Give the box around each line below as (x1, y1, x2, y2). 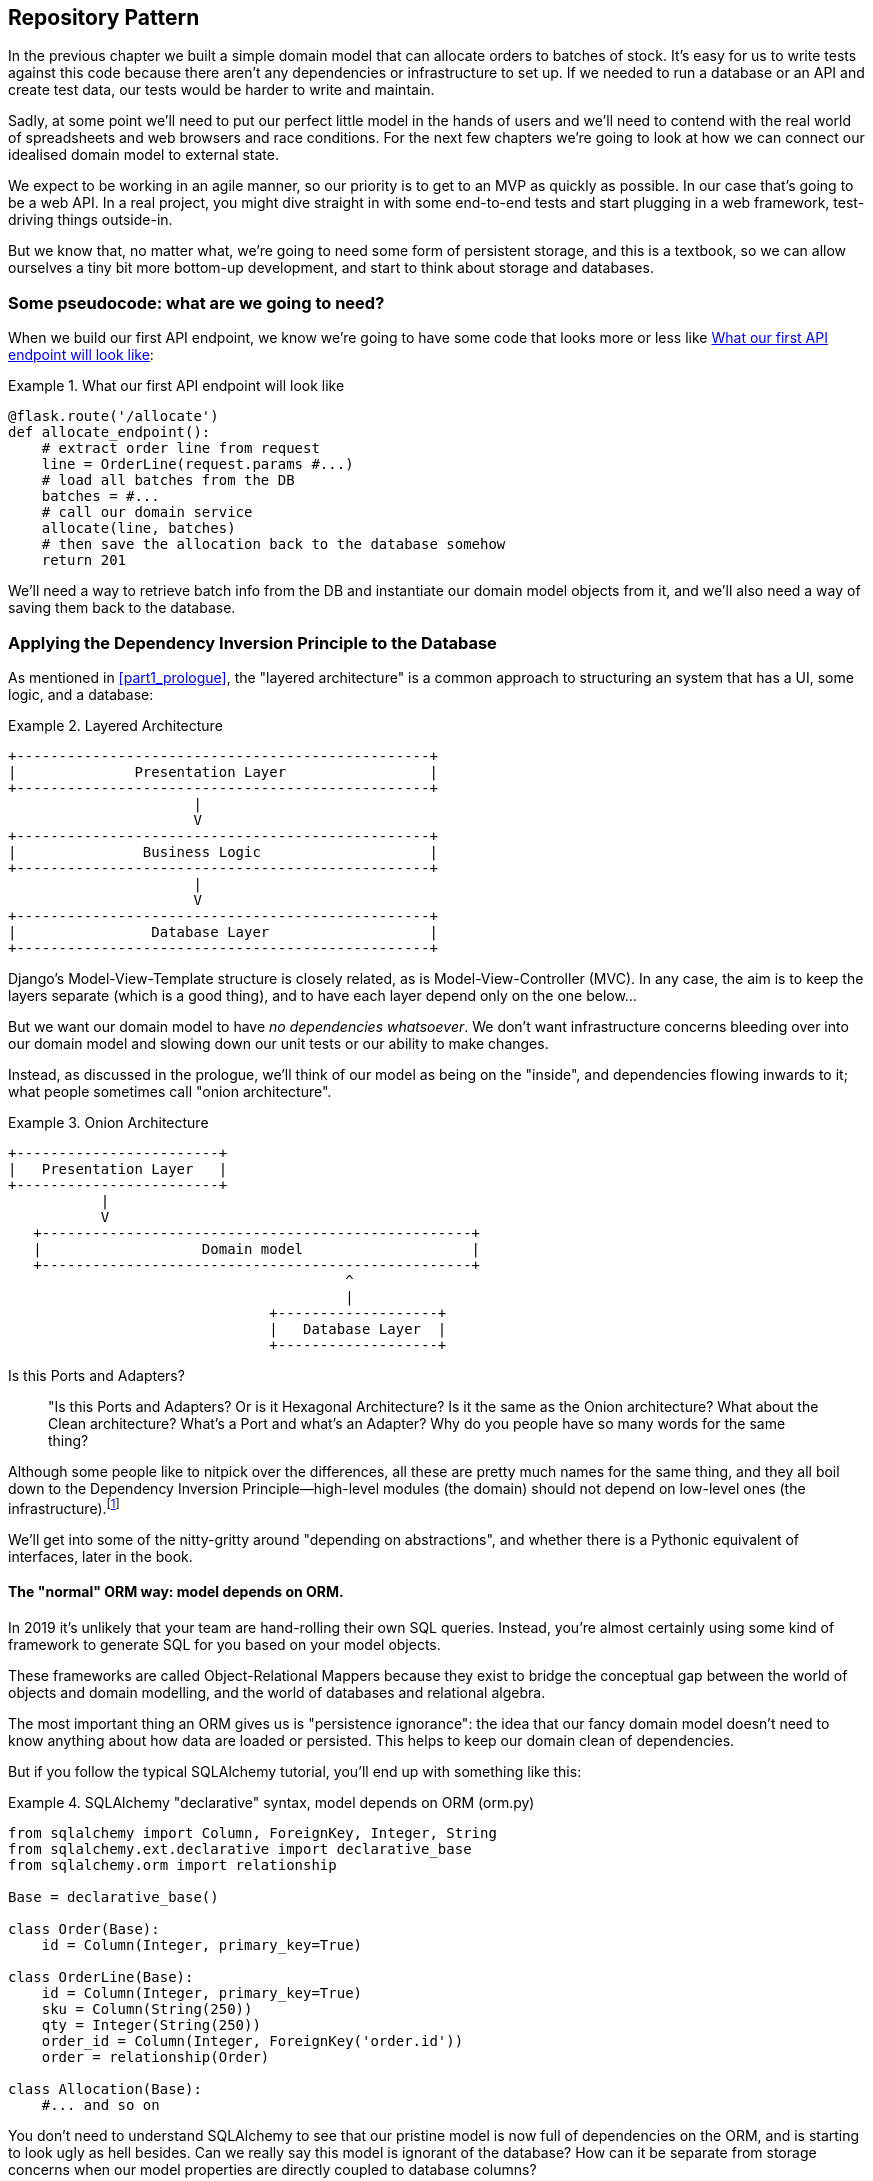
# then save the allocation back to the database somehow (41, 536, 506, 553)
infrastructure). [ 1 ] (8, 1496, 120, 1517)
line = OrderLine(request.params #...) (41, 456, 354, 473)
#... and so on (41, 2096, 160, 2113)
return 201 (41, 552, 127, 569)
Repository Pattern (8, 5, 200, 30)
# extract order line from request (41, 440, 320, 457)
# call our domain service (41, 504, 253, 521)
